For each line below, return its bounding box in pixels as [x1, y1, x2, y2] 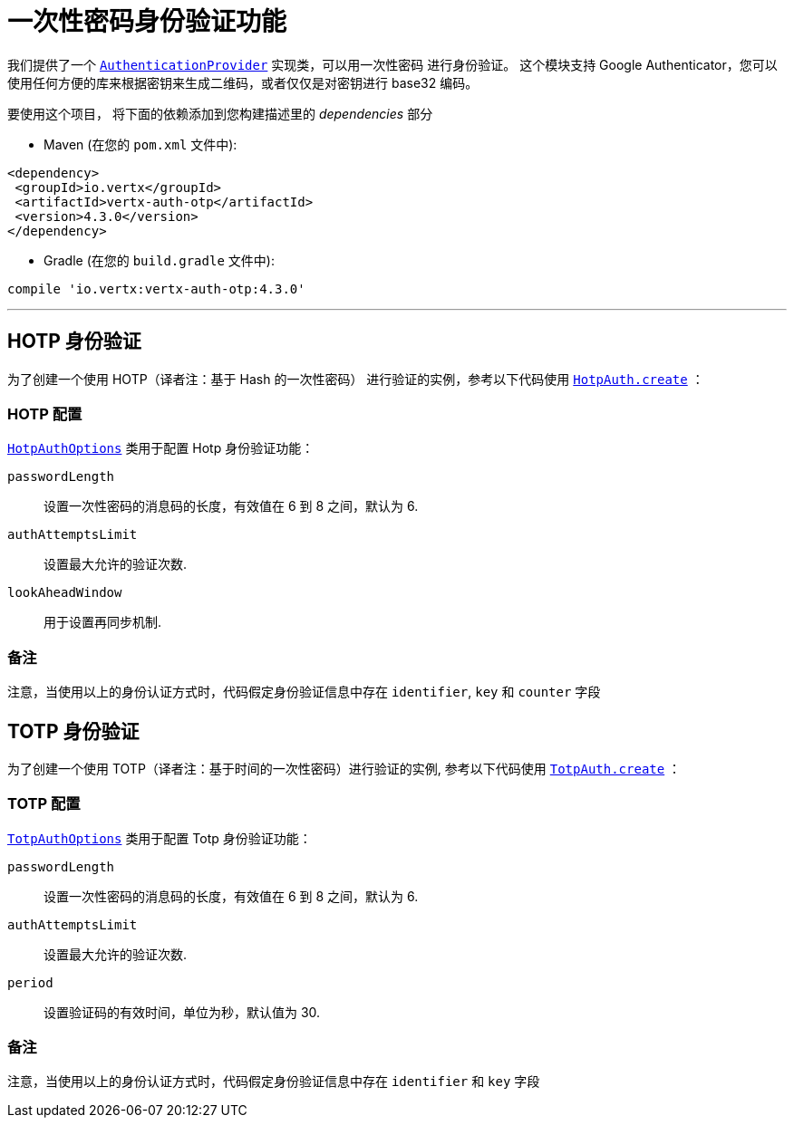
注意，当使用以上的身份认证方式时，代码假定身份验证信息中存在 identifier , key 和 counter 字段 [7, 684, 601, 700]
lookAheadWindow [7, 585, 122, 601]
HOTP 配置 [7, 404, 82, 423]
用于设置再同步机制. [44, 614, 162, 630]
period [7, 975, 53, 990]
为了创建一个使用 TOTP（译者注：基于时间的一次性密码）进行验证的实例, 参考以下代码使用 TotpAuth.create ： [7, 760, 682, 776]
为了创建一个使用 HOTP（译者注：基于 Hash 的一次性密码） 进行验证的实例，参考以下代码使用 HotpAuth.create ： [7, 370, 704, 387]
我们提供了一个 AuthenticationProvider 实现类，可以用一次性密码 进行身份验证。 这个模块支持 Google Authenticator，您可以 [7, 56, 778, 72]
